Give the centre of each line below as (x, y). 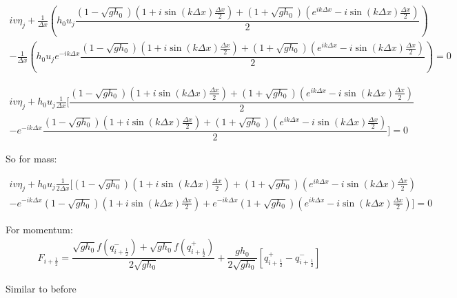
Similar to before (41, 288)
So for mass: (31, 159)
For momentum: (39, 229)
